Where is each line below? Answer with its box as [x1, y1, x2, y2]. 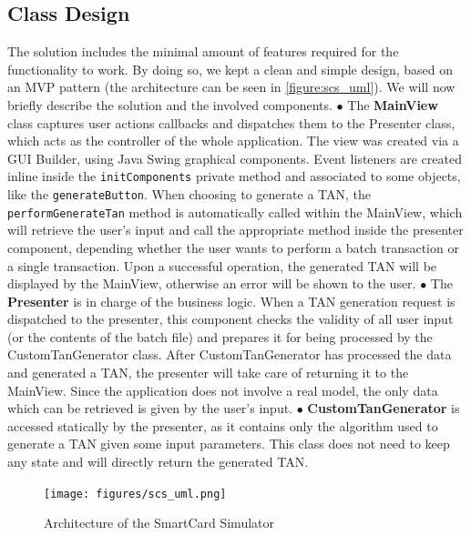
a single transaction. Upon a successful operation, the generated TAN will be [7, 256, 437, 275]
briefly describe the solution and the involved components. [7, 95, 333, 114]
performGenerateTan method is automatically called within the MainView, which [7, 202, 463, 221]
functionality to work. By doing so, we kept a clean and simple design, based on [7, 59, 453, 78]
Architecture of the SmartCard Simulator [44, 513, 274, 532]
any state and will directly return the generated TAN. [7, 452, 309, 471]
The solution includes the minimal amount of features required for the [7, 42, 399, 61]
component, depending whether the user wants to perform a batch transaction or [7, 237, 459, 257]
